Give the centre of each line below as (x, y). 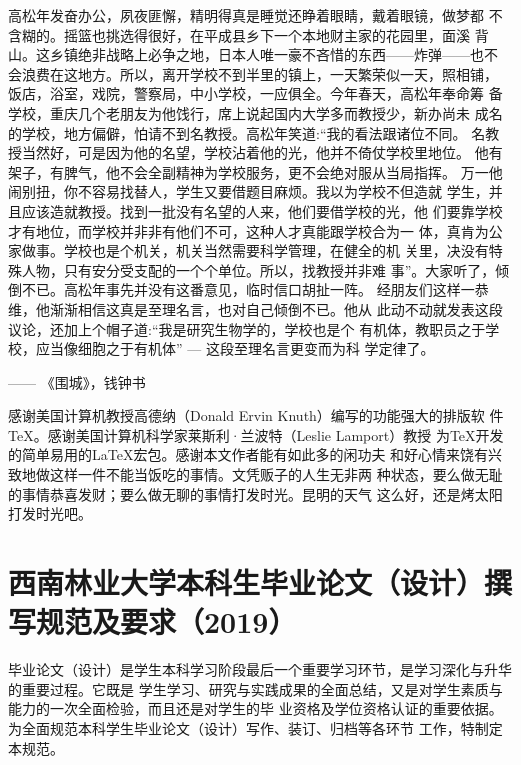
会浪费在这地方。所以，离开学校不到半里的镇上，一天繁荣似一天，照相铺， (253, 73)
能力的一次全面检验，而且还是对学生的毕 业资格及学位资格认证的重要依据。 (255, 708)
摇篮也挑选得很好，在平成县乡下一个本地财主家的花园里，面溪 (266, 34)
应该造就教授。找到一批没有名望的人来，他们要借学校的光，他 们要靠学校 (262, 210)
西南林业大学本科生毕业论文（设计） (246, 582)
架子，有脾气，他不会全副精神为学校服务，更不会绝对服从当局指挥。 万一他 (255, 171)
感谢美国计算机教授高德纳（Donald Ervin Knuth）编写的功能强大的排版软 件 (256, 415)
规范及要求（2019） (166, 621)
